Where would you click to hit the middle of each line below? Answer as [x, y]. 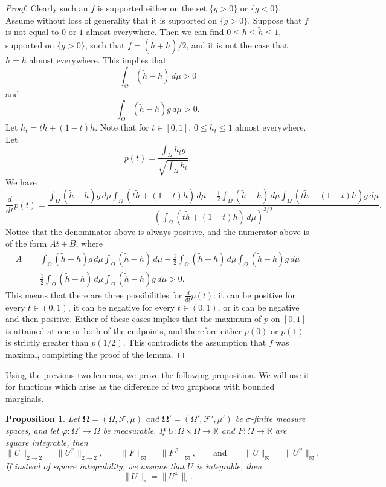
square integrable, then [47, 442]
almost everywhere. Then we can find [155, 32]
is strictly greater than [47, 342]
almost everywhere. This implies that [98, 60]
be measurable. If [134, 431]
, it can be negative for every [121, 307]
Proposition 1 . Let [43, 418]
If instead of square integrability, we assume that [95, 466]
